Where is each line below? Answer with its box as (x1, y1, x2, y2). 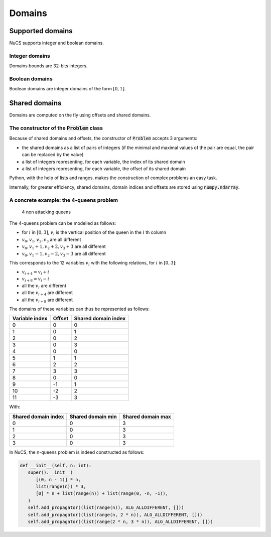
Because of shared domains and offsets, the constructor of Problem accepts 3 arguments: (9, 136, 198, 142)
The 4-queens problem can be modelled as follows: (9, 220, 116, 226)
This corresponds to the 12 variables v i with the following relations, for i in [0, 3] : (9, 260, 177, 267)
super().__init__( (28, 470, 73, 475)
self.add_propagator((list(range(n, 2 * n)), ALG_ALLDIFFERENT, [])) (28, 512, 203, 517)
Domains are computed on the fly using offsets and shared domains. (9, 112, 151, 118)
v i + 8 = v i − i (22, 276, 50, 283)
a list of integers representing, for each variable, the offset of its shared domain (22, 166, 186, 172)
